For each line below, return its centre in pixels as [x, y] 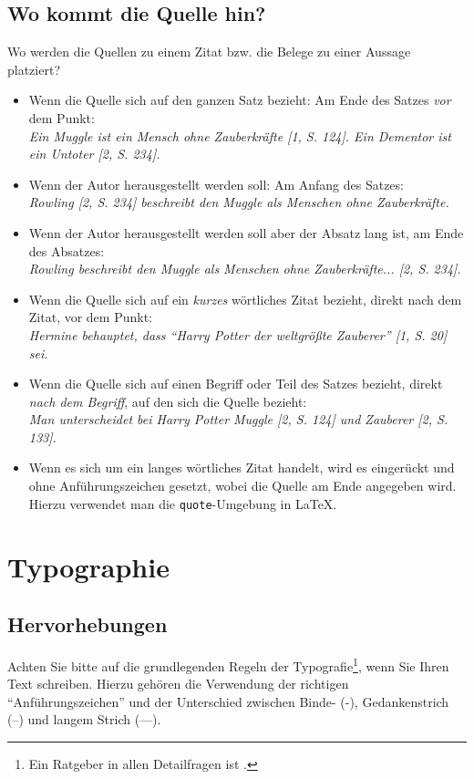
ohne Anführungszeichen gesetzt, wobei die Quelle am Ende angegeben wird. [242, 486]
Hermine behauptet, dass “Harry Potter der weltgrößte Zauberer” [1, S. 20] [238, 334]
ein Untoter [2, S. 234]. [94, 154]
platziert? [34, 69]
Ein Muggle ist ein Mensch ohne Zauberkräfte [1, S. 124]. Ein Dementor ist [240, 135]
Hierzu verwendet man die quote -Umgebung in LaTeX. [183, 503]
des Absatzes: [67, 250]
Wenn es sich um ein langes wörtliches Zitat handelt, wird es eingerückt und [242, 467]
